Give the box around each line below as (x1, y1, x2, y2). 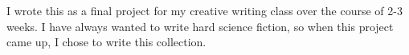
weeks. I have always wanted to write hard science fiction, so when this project (6, 18, 394, 34)
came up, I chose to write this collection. (6, 33, 207, 50)
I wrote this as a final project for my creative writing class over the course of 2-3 (6, 2, 403, 18)
